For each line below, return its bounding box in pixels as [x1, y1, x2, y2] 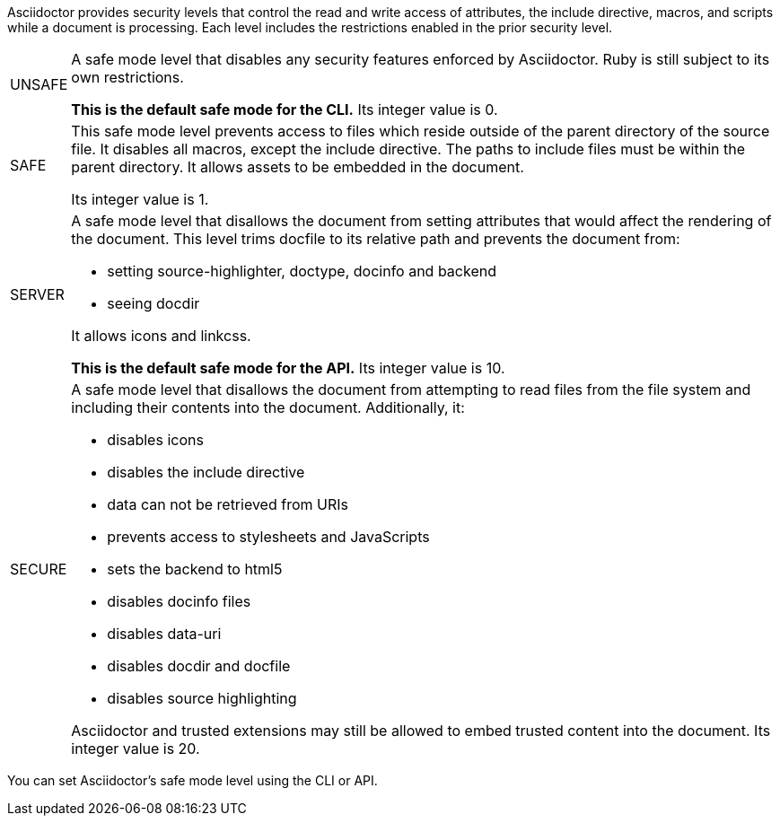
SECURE [10, 560, 67, 578]
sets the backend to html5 [107, 560, 283, 578]
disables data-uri [107, 625, 222, 643]
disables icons [107, 431, 204, 449]
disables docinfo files [107, 592, 251, 610]
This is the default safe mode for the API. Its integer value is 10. [71, 359, 505, 377]
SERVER [10, 285, 65, 303]
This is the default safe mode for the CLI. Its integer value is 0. [71, 101, 498, 118]
